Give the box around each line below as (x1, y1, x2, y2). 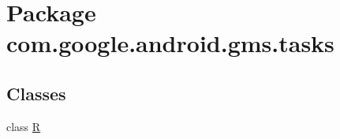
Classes (6, 81, 66, 105)
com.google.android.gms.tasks (6, 27, 334, 59)
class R (6, 118, 41, 134)
